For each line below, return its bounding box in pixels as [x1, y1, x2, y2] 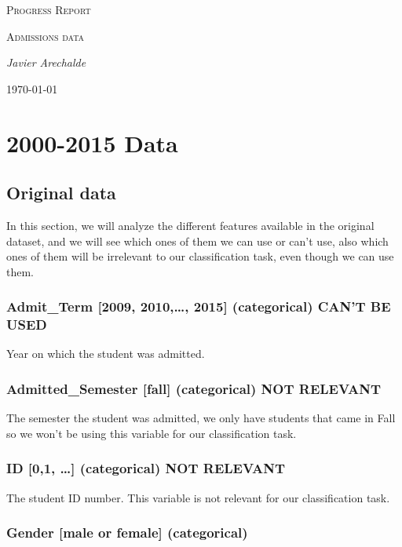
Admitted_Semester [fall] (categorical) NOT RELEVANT [6, 378, 382, 398]
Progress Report [6, 2, 91, 17]
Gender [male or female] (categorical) [6, 523, 248, 542]
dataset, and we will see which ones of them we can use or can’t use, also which [6, 232, 389, 249]
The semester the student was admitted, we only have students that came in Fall [6, 410, 396, 426]
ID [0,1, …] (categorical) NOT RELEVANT [6, 458, 286, 478]
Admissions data [6, 27, 85, 44]
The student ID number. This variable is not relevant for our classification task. [6, 489, 390, 505]
